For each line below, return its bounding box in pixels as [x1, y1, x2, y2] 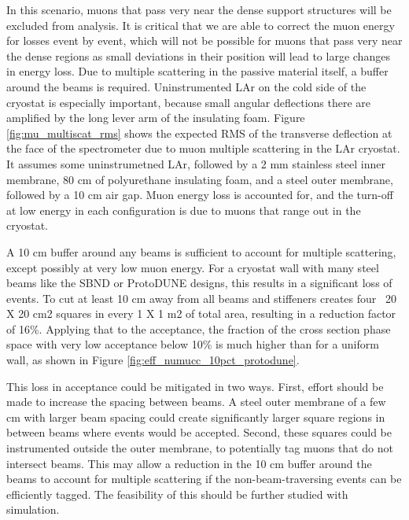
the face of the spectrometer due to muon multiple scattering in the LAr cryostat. [6, 140, 400, 157]
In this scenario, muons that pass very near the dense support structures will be [6, 2, 392, 17]
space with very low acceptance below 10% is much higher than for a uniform [6, 336, 379, 352]
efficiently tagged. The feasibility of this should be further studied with [6, 485, 348, 502]
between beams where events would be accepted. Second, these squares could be [6, 424, 392, 441]
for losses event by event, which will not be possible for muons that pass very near [6, 32, 403, 49]
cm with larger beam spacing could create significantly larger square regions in [6, 408, 385, 425]
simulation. [6, 501, 60, 518]
